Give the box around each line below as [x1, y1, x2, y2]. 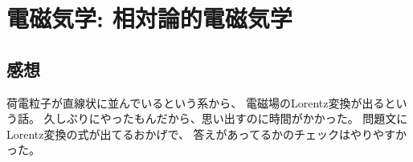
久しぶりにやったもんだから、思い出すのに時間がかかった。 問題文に [43, 110, 408, 127]
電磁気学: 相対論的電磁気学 [6, 2, 292, 34]
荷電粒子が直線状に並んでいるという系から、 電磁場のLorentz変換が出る [6, 94, 385, 111]
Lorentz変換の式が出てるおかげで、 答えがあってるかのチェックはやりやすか [6, 125, 407, 142]
